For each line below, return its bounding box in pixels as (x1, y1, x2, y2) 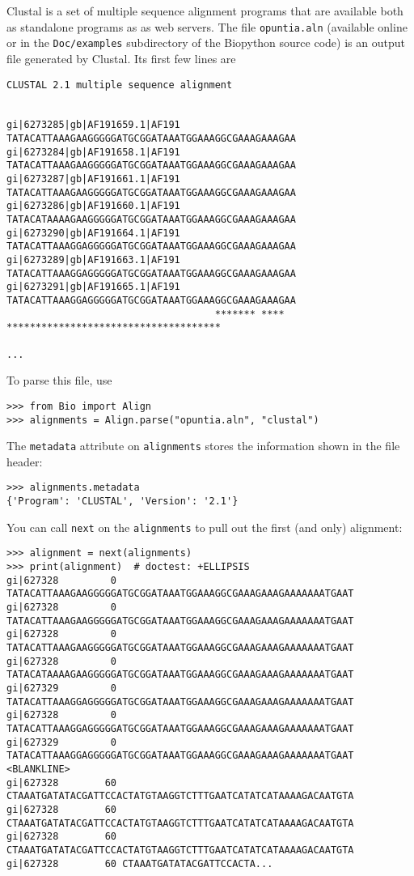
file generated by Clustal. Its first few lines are (6, 49, 236, 66)
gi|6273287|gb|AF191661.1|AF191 (6, 173, 180, 185)
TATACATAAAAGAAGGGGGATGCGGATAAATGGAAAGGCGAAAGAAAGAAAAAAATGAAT (6, 669, 354, 681)
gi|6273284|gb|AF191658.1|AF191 (6, 146, 180, 158)
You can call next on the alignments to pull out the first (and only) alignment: (6, 518, 403, 535)
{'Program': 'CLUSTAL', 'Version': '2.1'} (6, 495, 239, 508)
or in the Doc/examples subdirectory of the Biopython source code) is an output (6, 34, 405, 51)
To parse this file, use (6, 372, 112, 389)
